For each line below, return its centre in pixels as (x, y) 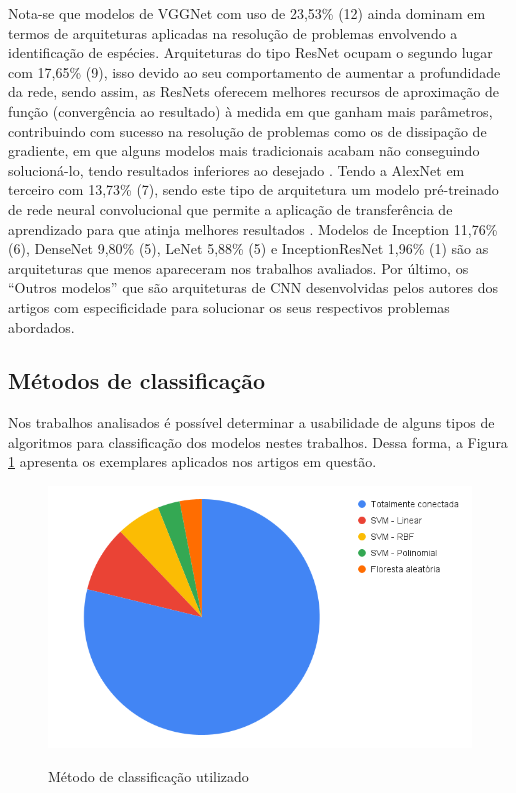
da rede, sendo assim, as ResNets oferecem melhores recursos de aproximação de (254, 91)
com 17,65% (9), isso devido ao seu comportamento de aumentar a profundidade (254, 71)
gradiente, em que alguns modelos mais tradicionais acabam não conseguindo (244, 150)
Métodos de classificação (137, 380)
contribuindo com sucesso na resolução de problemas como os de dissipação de (247, 130)
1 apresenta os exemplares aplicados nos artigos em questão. (192, 461)
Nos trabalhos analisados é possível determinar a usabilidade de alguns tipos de (251, 422)
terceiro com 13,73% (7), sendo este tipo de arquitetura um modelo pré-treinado (253, 189)
